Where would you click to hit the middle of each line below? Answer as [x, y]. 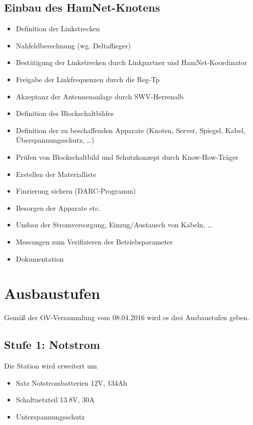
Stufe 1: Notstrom [52, 345]
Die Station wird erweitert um [51, 366]
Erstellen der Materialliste [56, 174]
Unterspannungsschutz [50, 416]
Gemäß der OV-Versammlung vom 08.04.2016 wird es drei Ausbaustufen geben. [127, 317]
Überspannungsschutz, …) [55, 140]
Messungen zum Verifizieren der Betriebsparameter [94, 241]
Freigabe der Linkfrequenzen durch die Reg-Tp [88, 79]
